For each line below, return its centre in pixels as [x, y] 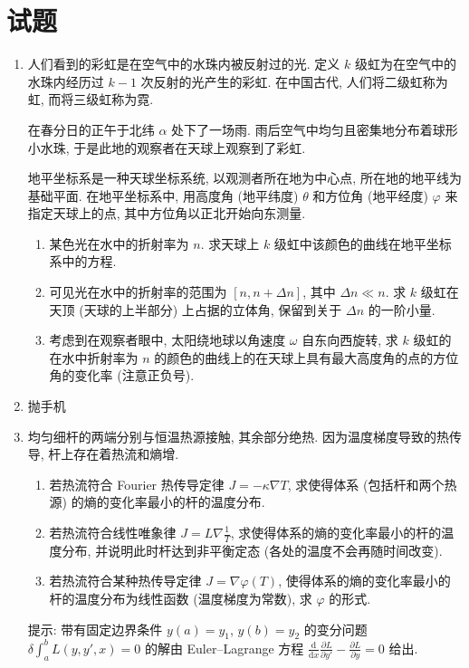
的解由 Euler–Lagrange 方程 [224, 648]
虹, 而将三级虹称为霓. [91, 99]
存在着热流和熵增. [126, 454]
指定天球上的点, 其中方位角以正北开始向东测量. [167, 213]
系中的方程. [83, 261]
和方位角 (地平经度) [370, 195]
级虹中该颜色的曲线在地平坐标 [363, 243]
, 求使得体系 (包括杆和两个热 [372, 484]
